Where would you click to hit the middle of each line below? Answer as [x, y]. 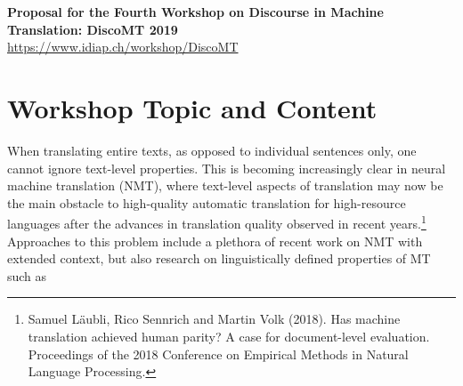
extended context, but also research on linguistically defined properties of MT [219, 258]
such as [27, 275]
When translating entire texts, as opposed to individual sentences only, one [212, 150]
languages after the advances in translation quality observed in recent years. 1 [217, 222]
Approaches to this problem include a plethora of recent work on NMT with [215, 241]
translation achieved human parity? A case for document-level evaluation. [229, 336]
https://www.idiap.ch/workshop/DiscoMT [123, 47]
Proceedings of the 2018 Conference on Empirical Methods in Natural [218, 354]
